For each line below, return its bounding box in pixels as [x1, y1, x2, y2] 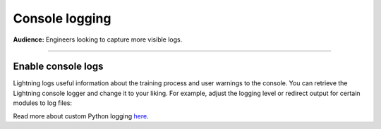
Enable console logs [13, 61, 104, 73]
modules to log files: [13, 99, 73, 107]
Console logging [13, 11, 111, 26]
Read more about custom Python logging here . [13, 111, 149, 120]
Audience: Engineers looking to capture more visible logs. [13, 35, 183, 44]
